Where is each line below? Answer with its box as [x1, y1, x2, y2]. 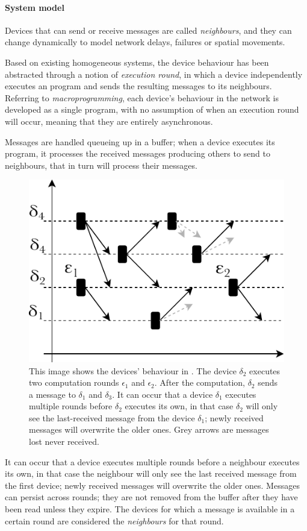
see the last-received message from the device [29, 411, 195, 424]
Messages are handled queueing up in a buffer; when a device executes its [5, 135, 275, 148]
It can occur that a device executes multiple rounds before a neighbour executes [5, 455, 300, 468]
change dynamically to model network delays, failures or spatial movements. [5, 36, 285, 48]
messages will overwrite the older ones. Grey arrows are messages [29, 423, 269, 436]
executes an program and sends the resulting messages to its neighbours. [5, 80, 272, 92]
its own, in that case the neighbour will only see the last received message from [5, 467, 297, 480]
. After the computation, [154, 376, 245, 389]
